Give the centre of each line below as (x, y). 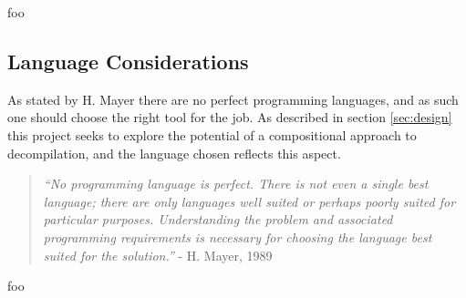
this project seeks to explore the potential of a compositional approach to (212, 134)
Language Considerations (128, 61)
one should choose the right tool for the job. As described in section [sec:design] (230, 117)
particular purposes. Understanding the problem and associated (218, 219)
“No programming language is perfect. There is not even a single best (236, 184)
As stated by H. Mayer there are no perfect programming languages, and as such (233, 99)
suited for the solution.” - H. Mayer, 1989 (158, 255)
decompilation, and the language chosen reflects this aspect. (174, 153)
